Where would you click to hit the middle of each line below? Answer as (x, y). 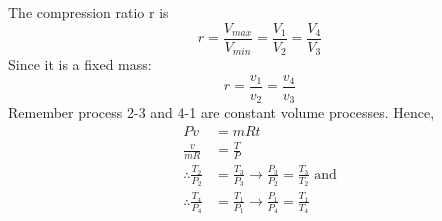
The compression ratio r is (88, 12)
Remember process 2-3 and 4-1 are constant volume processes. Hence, (221, 112)
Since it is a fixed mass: (80, 64)
